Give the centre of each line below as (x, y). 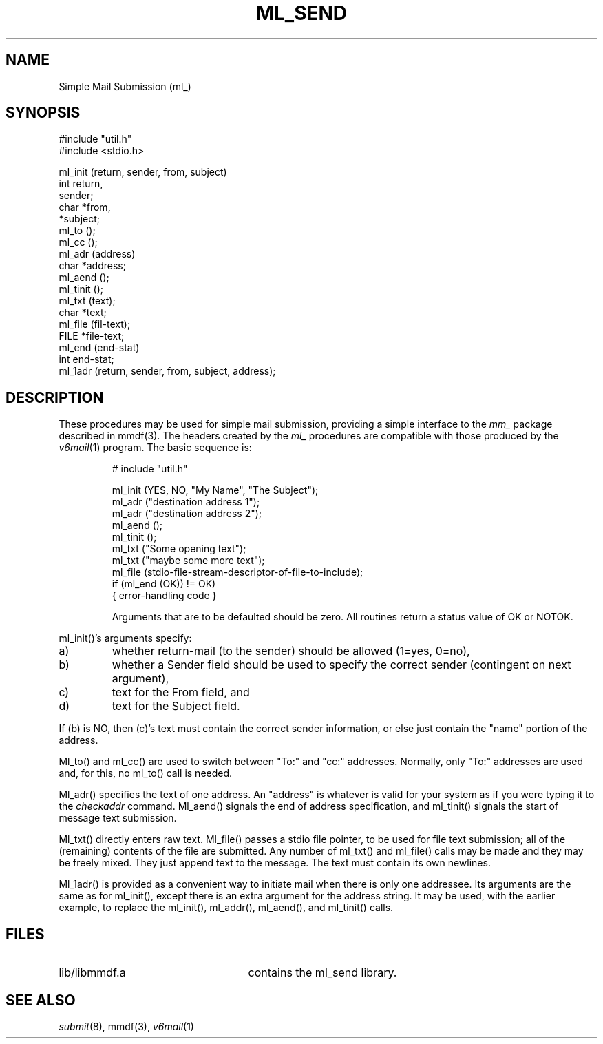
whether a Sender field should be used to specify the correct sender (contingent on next (341, 665)
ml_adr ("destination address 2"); (187, 514)
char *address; (92, 266)
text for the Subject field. (176, 706)
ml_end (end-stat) (99, 348)
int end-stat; (86, 359)
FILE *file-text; (92, 336)
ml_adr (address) (97, 254)
